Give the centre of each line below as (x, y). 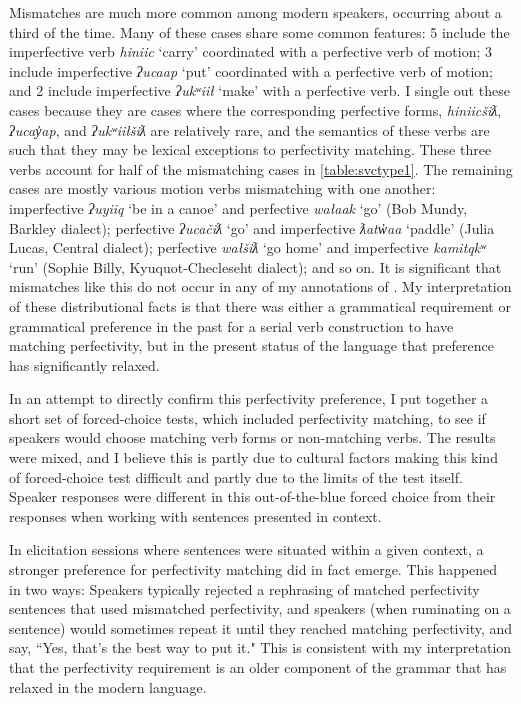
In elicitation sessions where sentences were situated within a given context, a (246, 549)
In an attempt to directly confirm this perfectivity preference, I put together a (249, 398)
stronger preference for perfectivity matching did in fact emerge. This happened (253, 569)
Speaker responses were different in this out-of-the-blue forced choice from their (252, 496)
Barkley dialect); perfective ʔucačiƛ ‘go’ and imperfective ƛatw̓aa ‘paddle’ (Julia (252, 227)
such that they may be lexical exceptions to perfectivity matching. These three (250, 149)
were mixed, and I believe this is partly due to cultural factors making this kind (253, 457)
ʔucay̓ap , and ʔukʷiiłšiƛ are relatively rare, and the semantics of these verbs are (249, 129)
